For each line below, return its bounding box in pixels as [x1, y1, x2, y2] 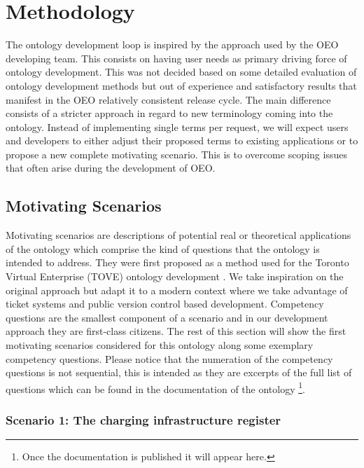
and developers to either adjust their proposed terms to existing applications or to [6, 133, 358, 148]
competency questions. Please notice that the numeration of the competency [6, 351, 333, 366]
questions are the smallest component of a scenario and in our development [6, 310, 328, 324]
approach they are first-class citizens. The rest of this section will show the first [6, 324, 346, 338]
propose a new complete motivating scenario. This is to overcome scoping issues [6, 146, 347, 161]
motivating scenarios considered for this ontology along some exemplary [6, 338, 314, 352]
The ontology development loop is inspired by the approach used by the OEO [6, 37, 339, 52]
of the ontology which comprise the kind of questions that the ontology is [6, 241, 320, 256]
